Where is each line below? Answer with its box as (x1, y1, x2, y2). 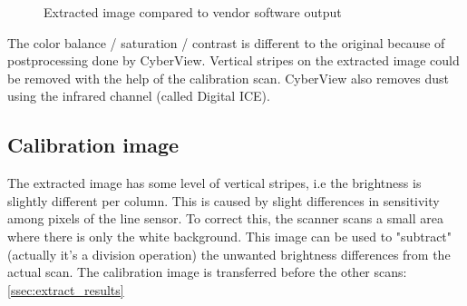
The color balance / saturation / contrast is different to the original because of (7, 33, 445, 52)
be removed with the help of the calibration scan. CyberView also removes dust (7, 68, 449, 87)
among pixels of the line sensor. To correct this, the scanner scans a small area (7, 209, 444, 228)
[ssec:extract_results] (7, 280, 124, 299)
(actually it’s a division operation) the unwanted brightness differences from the (7, 244, 451, 263)
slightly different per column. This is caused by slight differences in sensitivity (7, 191, 440, 210)
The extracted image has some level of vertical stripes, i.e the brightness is (7, 173, 422, 192)
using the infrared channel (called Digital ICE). (7, 86, 270, 105)
